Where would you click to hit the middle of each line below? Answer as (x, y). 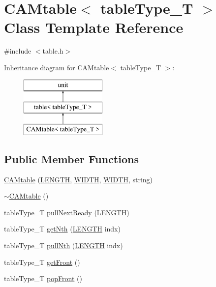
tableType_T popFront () (43, 278)
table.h (53, 51)
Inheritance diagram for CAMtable (57, 67)
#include (18, 51)
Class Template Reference (94, 27)
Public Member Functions (71, 158)
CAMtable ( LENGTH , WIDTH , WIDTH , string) (78, 179)
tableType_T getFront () (42, 262)
